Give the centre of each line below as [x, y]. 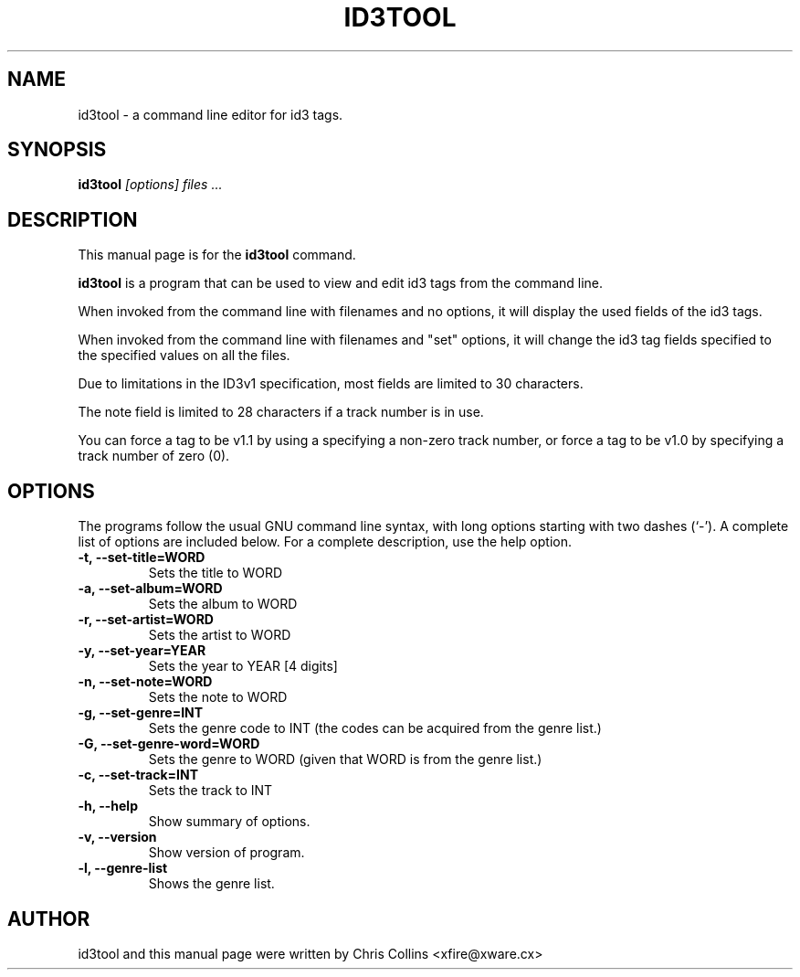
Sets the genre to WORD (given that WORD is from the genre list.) [345, 759]
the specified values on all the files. [184, 356]
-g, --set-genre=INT [141, 713]
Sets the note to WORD [218, 697]
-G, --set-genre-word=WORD [169, 744]
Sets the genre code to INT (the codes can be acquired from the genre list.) [375, 728]
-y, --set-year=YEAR [142, 651]
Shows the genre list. [211, 884]
